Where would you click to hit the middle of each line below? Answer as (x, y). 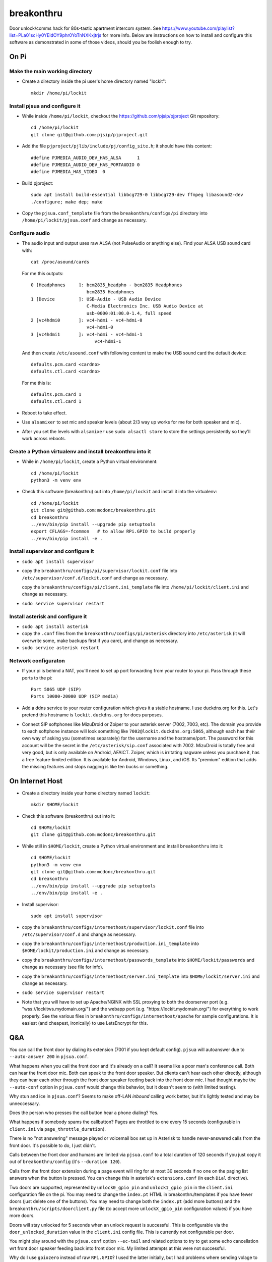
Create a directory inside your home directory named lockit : (86, 793)
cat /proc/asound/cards (60, 262)
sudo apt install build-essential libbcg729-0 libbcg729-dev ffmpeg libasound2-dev (137, 195)
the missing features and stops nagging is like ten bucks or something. (95, 766)
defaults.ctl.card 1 (56, 402)
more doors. (22, 1216)
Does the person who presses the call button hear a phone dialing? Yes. (84, 1113)
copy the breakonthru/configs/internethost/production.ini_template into (110, 943)
